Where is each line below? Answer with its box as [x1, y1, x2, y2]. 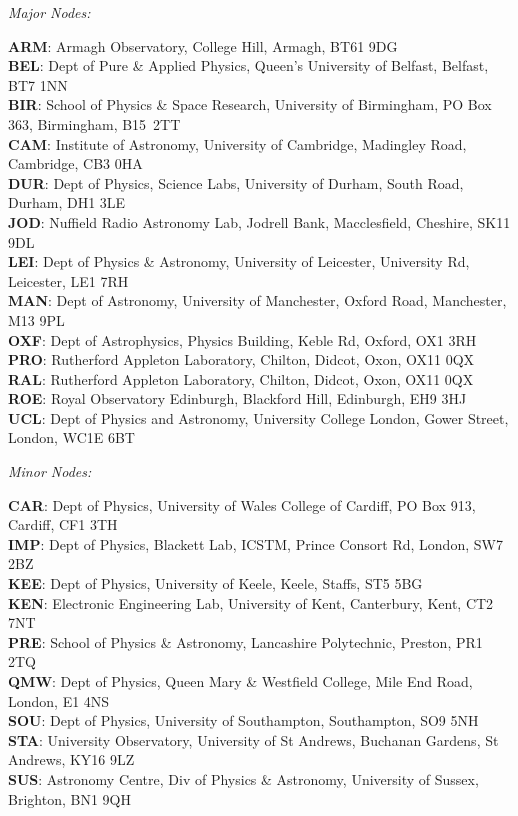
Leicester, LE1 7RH [8, 270, 129, 291]
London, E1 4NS [8, 690, 110, 711]
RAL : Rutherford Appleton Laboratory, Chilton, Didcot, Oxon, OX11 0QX [8, 368, 474, 389]
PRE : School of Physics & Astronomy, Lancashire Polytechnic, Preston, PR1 [8, 631, 483, 652]
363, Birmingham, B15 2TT [8, 113, 181, 134]
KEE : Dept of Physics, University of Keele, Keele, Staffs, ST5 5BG [8, 573, 423, 594]
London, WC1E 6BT [8, 427, 135, 448]
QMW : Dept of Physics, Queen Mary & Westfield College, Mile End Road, [8, 671, 473, 691]
